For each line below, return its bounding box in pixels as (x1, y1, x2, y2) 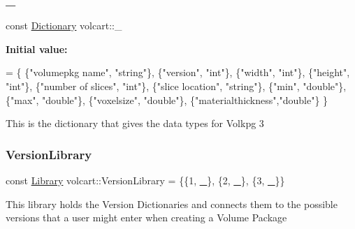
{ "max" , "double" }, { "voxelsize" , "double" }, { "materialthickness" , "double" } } (6, 92, 328, 107)
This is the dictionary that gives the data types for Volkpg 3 (6, 116, 264, 131)
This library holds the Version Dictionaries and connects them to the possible (6, 196, 338, 211)
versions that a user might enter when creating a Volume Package (6, 210, 287, 225)
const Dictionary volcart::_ (6, 18, 122, 33)
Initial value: (6, 41, 68, 56)
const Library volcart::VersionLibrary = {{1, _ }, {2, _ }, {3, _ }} (6, 173, 285, 187)
